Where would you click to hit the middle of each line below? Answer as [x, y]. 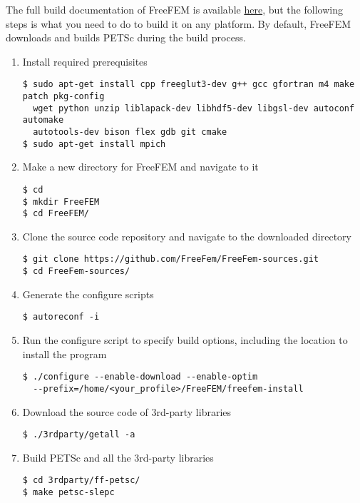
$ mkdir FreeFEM [61, 202]
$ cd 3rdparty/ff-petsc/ [81, 481]
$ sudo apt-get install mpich [94, 144]
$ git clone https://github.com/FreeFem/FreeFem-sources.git [171, 259]
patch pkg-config [63, 97]
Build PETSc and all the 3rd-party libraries [118, 457]
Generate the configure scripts [88, 294]
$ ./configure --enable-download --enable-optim [140, 377]
